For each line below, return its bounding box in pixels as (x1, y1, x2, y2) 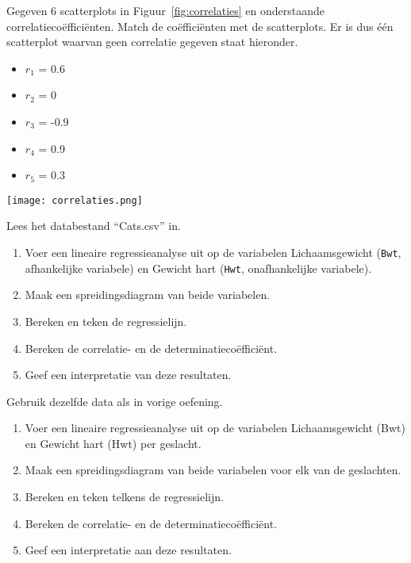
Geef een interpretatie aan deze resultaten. (25, 542, 232, 558)
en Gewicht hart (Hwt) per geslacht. (25, 435, 202, 451)
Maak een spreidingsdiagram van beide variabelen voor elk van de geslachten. (25, 462, 401, 478)
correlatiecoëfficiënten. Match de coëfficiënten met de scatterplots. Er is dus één (6, 17, 394, 34)
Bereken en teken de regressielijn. (25, 312, 187, 329)
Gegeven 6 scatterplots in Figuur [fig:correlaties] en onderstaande (6, 2, 325, 18)
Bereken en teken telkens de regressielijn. (25, 488, 224, 505)
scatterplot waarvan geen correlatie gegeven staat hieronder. (6, 33, 298, 50)
